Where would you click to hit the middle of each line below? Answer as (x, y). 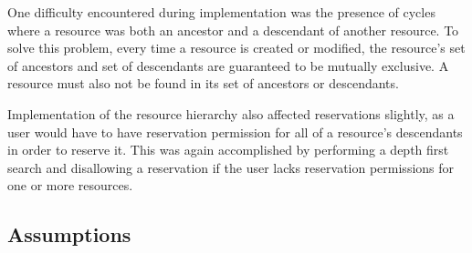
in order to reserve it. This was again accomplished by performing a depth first (228, 150)
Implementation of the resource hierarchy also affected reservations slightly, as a (231, 113)
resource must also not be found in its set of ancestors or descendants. (203, 83)
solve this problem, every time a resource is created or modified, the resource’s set (236, 48)
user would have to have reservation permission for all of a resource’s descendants (235, 132)
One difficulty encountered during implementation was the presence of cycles (221, 12)
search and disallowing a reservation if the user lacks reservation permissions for (231, 167)
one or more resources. (70, 185)
